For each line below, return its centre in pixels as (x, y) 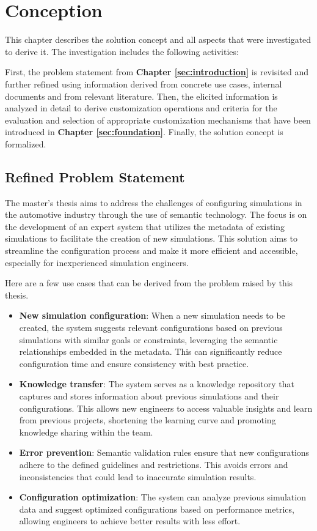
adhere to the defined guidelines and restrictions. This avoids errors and (154, 464)
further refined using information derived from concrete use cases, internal (144, 84)
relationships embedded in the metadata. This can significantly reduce (151, 351)
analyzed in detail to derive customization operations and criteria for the (141, 108)
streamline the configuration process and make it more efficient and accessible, (151, 251)
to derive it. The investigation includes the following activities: (122, 51)
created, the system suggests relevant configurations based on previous (151, 328)
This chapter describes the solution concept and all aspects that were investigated (158, 39)
